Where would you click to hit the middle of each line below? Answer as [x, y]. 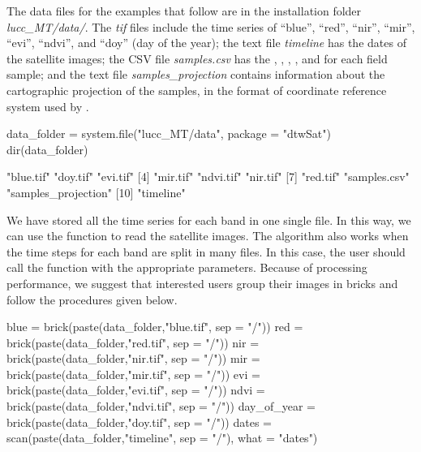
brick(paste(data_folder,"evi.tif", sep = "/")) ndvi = [136, 390]
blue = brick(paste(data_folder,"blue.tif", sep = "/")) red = [155, 327]
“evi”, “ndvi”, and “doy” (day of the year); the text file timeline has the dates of [206, 43]
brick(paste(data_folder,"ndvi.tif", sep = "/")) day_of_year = [161, 406]
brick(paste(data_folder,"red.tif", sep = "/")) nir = [133, 342]
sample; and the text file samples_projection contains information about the [196, 74]
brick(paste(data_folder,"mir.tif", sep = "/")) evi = [133, 374]
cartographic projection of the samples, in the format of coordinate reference [197, 90]
